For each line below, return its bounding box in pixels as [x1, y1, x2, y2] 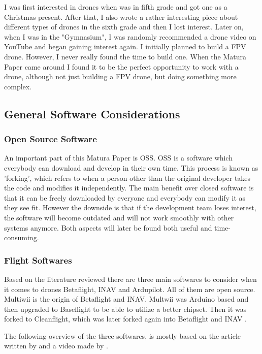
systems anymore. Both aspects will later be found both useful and [4, 222, 212, 233]
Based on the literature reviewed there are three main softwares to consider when [4, 273, 257, 284]
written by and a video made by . [4, 340, 109, 351]
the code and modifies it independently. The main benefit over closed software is [4, 182, 254, 193]
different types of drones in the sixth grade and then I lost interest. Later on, [4, 21, 244, 32]
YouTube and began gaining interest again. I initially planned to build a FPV [4, 41, 246, 52]
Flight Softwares [4, 253, 72, 266]
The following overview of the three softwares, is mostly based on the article [4, 330, 241, 341]
